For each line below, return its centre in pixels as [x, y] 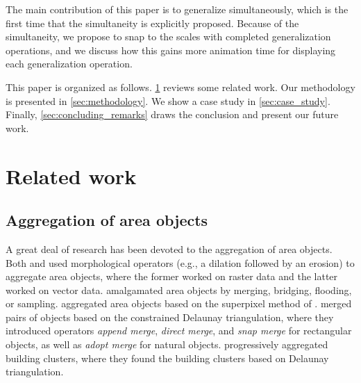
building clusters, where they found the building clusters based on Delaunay [167, 358]
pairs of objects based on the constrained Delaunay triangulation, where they [170, 317]
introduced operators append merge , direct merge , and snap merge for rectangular [179, 331]
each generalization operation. [69, 64]
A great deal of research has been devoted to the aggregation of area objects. [169, 248]
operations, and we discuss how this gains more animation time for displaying [171, 50]
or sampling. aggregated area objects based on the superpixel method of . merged [179, 303]
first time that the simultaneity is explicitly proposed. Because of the [152, 23]
